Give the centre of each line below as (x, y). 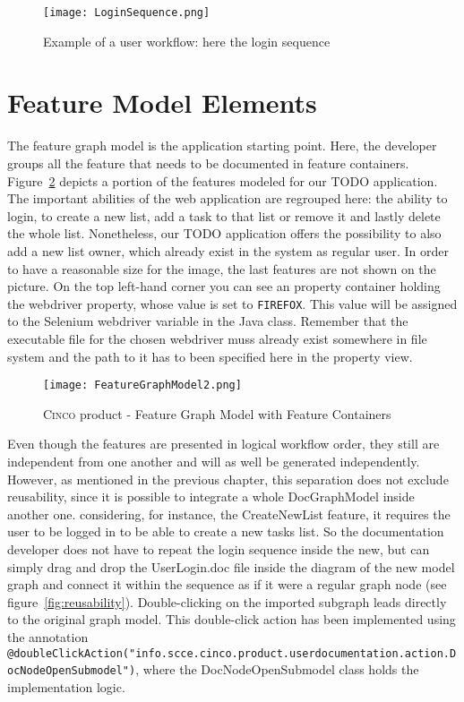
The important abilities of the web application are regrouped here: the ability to (228, 198)
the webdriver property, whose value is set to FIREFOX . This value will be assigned (232, 303)
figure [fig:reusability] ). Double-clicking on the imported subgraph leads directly (227, 601)
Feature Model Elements (162, 103)
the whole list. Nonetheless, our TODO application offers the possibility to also (224, 233)
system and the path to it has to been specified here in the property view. (210, 356)
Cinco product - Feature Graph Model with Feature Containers (217, 413)
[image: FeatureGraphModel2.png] (142, 385)
